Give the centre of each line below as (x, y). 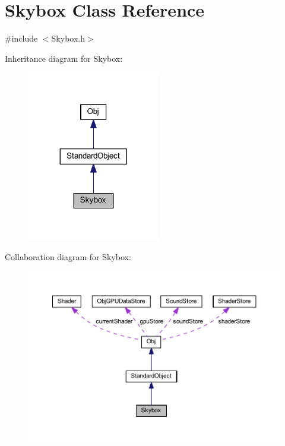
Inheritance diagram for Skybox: (64, 58)
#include (21, 38)
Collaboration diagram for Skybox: (68, 257)
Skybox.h (68, 38)
